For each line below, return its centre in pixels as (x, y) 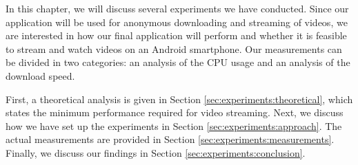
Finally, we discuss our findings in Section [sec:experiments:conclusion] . (156, 152)
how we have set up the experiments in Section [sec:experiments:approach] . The (174, 125)
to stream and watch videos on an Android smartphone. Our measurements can (174, 48)
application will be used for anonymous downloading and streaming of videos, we (177, 22)
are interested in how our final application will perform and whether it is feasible (176, 35)
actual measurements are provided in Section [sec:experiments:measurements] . (170, 139)
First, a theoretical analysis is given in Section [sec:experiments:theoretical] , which (179, 99)
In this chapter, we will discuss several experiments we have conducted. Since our (177, 8)
